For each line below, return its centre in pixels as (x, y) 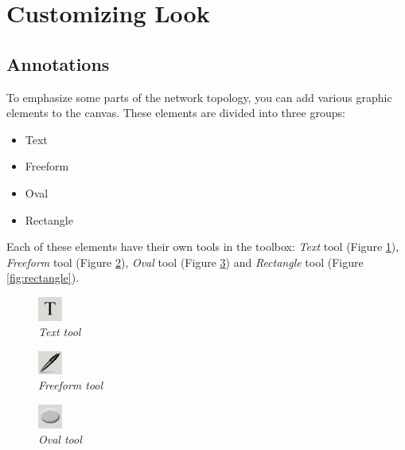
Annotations (58, 63)
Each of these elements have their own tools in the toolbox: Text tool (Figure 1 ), (203, 247)
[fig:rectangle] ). (43, 278)
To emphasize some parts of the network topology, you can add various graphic (199, 97)
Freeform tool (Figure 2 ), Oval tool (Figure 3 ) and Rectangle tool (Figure (185, 262)
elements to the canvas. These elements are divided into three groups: (176, 113)
